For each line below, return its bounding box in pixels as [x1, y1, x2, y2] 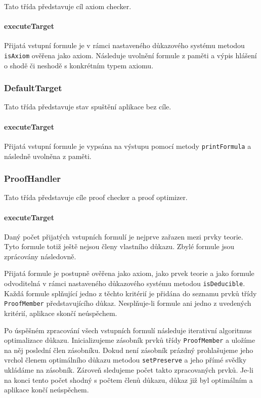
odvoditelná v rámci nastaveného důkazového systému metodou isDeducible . [4, 278, 245, 289]
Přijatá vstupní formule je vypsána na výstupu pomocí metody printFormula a [4, 140, 251, 151]
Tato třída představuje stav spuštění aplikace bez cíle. [4, 101, 171, 112]
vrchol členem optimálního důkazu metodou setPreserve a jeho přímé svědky [4, 354, 247, 365]
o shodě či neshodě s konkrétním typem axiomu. [4, 60, 154, 70]
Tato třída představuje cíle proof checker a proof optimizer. [4, 192, 188, 203]
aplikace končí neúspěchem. [4, 384, 89, 395]
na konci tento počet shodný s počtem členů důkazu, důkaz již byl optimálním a [4, 374, 253, 385]
